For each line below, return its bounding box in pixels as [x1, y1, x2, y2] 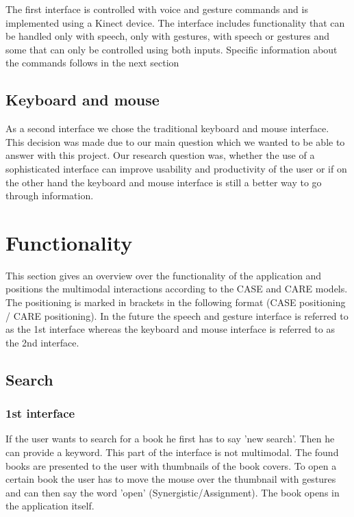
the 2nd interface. [5, 335, 79, 349]
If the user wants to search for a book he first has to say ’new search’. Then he [5, 431, 335, 446]
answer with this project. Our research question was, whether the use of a [5, 148, 315, 162]
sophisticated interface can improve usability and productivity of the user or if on [5, 161, 347, 175]
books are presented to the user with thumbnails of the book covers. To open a [5, 458, 337, 472]
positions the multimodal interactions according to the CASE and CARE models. [5, 281, 348, 296]
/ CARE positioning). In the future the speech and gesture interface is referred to [5, 308, 349, 323]
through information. [5, 188, 94, 203]
